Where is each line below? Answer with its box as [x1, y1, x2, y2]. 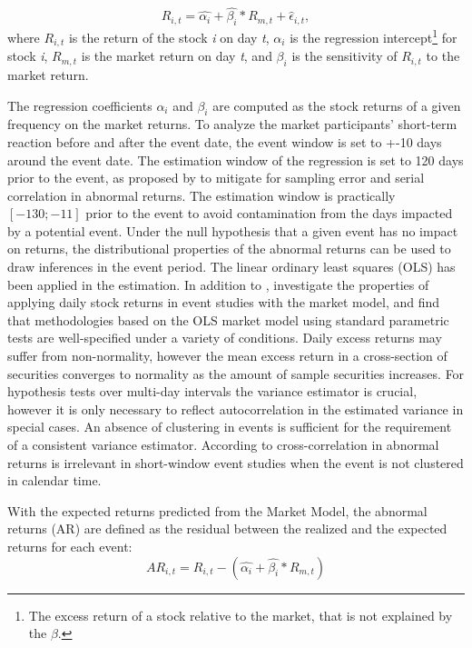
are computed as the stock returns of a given [212, 95, 461, 115]
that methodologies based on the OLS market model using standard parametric [7, 310, 449, 329]
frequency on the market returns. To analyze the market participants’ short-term [7, 115, 457, 134]
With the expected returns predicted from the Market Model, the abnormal [7, 501, 428, 520]
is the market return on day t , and [81, 46, 272, 65]
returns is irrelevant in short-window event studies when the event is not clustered [7, 453, 464, 472]
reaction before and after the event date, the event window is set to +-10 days [7, 132, 442, 151]
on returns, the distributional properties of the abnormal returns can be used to [7, 239, 451, 258]
